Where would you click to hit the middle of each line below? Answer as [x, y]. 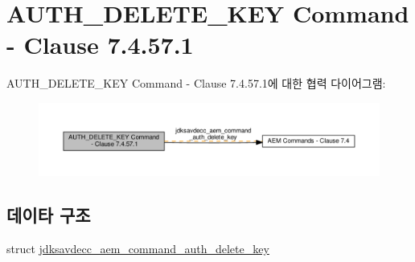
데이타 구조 [49, 214]
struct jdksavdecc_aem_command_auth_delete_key [138, 248]
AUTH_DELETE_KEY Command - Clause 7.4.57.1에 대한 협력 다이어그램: [196, 83]
